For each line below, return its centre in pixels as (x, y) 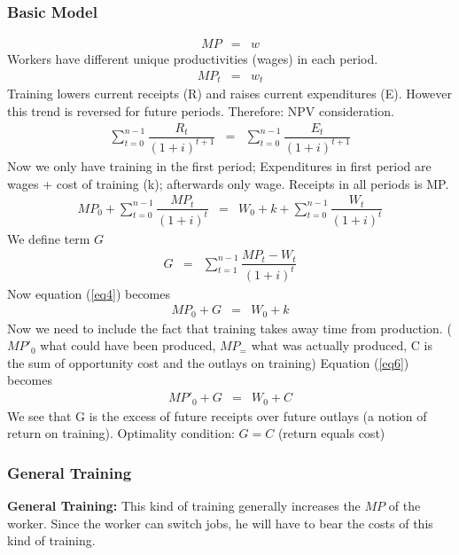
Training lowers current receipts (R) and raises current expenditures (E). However (230, 94)
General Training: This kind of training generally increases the (184, 505)
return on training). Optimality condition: (121, 433)
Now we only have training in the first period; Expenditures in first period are (219, 165)
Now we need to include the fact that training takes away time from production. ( (229, 328)
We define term (49, 238)
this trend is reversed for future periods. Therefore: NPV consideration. (201, 110)
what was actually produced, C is (342, 345)
